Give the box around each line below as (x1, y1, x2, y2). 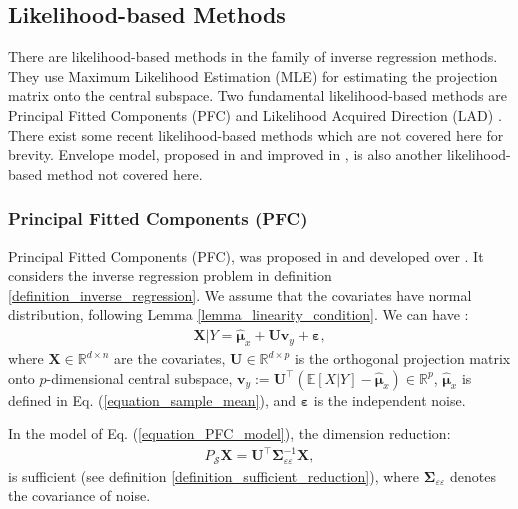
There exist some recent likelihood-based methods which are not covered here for (8, 124, 504, 145)
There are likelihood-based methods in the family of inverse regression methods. (8, 46, 498, 67)
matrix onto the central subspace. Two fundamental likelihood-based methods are (8, 85, 507, 106)
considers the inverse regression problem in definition (8, 265, 332, 286)
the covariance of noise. (8, 485, 151, 506)
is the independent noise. (313, 389, 466, 410)
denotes (449, 465, 496, 486)
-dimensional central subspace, (46, 367, 233, 388)
